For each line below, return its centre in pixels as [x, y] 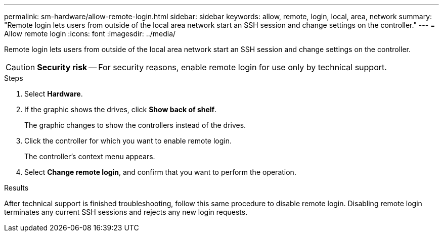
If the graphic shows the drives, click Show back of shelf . [121, 109]
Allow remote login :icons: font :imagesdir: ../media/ [90, 34]
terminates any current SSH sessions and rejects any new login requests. [126, 212]
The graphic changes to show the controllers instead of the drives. [135, 125]
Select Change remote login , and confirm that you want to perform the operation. [160, 172]
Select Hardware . [54, 94]
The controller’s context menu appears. [90, 156]
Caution [20, 67]
